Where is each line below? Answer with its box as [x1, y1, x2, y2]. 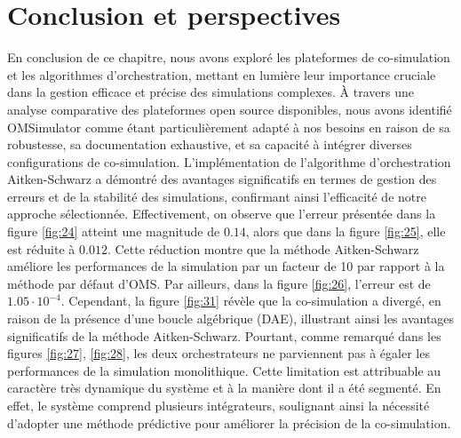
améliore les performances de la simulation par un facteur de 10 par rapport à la [7, 257, 445, 275]
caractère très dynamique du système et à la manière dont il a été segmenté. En [7, 378, 441, 397]
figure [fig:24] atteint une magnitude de [7, 222, 220, 241]
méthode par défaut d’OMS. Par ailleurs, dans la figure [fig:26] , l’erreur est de [7, 274, 431, 292]
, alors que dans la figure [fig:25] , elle [245, 222, 446, 241]
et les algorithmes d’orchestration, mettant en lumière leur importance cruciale [7, 65, 436, 84]
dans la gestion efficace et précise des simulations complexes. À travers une [7, 83, 414, 101]
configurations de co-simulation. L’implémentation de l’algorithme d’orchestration [7, 152, 451, 171]
